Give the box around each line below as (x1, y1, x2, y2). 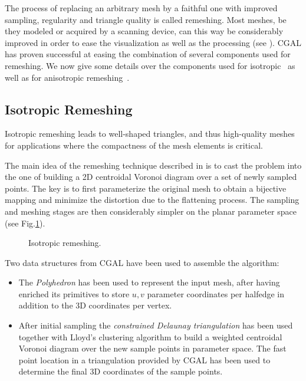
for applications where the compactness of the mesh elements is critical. (5, 139, 264, 151)
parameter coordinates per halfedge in (147, 287, 284, 300)
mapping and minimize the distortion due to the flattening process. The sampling (5, 193, 300, 206)
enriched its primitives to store (18, 287, 130, 300)
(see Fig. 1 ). (5, 216, 45, 229)
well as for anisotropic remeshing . (5, 71, 130, 83)
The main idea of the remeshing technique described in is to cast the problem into (5, 159, 302, 171)
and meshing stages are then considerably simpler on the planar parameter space (5, 205, 297, 217)
